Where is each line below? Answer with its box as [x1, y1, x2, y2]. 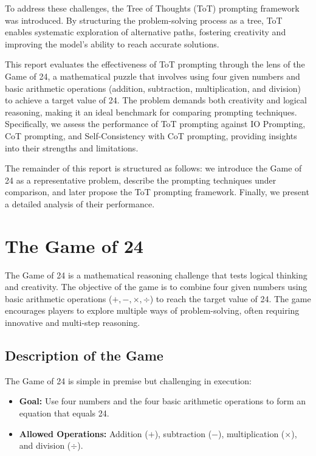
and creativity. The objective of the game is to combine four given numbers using [5, 280, 307, 293]
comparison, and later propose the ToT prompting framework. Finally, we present [5, 185, 309, 198]
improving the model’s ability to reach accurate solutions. [5, 37, 219, 50]
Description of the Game [5, 345, 163, 364]
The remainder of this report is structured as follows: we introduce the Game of [5, 162, 302, 174]
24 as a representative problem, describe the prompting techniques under [5, 173, 276, 186]
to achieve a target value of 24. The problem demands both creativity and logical [5, 94, 307, 106]
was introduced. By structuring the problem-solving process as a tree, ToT [5, 13, 283, 26]
